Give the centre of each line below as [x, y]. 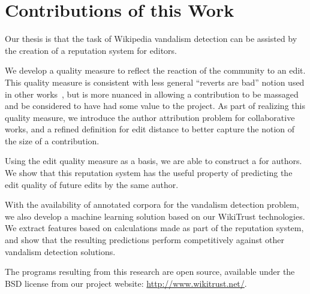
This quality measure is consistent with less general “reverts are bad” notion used [155, 82]
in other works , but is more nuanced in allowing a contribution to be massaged [152, 94]
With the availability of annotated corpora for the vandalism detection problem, [152, 204]
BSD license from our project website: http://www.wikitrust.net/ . [126, 283]
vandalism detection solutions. [60, 251]
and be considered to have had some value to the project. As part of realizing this [155, 106]
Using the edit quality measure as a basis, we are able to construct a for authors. [154, 161]
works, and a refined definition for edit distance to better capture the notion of [150, 129]
